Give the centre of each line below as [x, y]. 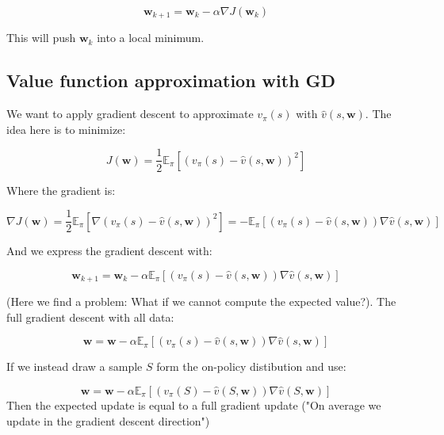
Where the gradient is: [61, 190]
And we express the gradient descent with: [109, 251]
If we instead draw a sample [75, 366]
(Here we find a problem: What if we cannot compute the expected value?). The [201, 301]
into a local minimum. [151, 38]
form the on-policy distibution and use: [251, 366]
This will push [41, 38]
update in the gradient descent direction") [108, 420]
